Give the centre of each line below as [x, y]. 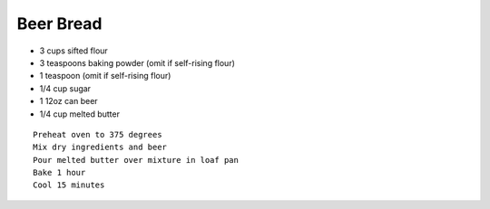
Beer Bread [60, 24]
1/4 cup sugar [65, 88]
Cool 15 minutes [69, 185]
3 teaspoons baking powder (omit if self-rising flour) [137, 62]
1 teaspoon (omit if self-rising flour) [105, 76]
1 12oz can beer [69, 101]
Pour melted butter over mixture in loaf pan [136, 160]
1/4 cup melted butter [79, 114]
